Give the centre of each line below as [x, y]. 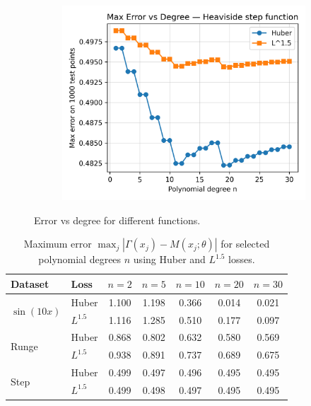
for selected [245, 244]
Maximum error [58, 244]
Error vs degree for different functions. [117, 220]
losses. [242, 259]
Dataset [30, 283]
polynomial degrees [80, 259]
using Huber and [169, 259]
